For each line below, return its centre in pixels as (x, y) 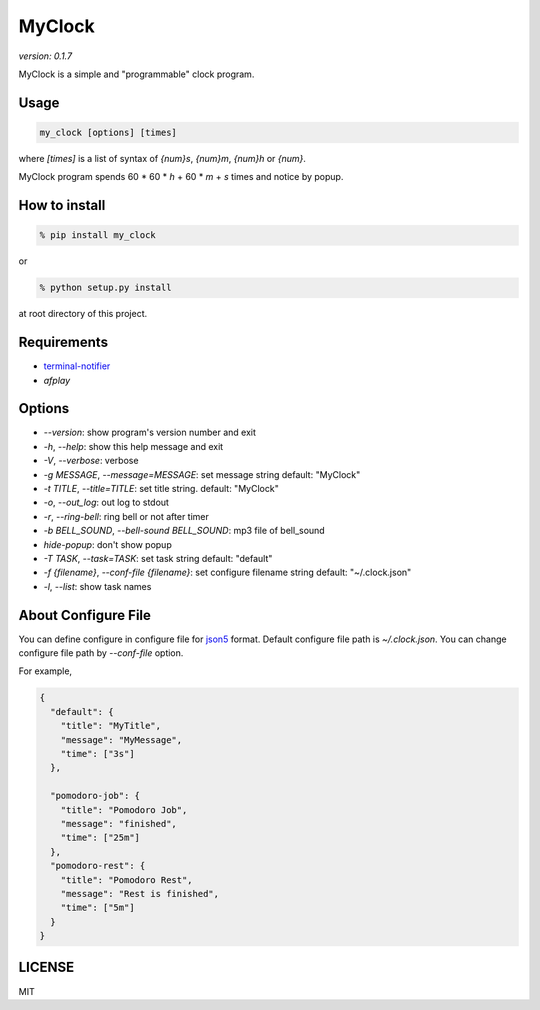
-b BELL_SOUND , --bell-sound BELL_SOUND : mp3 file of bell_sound (184, 531)
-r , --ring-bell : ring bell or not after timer (126, 516)
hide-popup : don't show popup (107, 544)
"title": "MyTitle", (111, 726)
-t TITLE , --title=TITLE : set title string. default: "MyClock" (161, 489)
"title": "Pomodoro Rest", (127, 879)
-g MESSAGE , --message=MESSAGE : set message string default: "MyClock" (202, 474)
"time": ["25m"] (100, 838)
